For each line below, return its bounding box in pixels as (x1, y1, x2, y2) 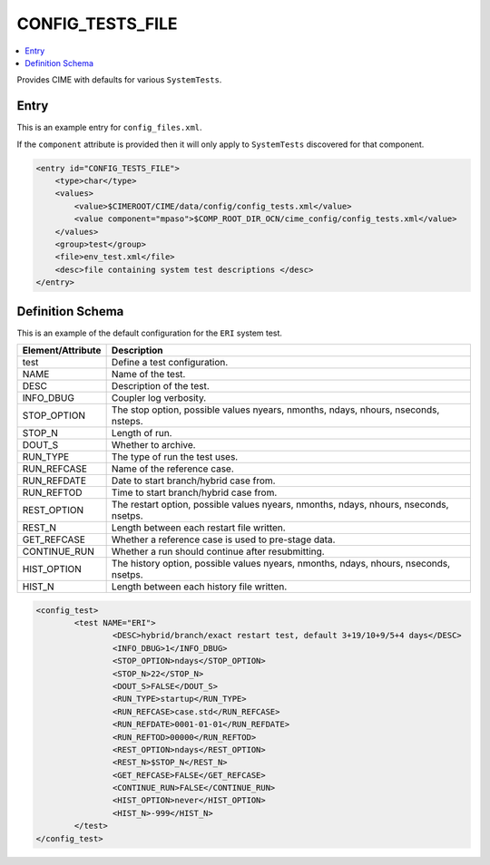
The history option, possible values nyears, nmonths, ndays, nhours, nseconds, (111, 558, 451, 570)
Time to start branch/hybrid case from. (111, 486, 278, 499)
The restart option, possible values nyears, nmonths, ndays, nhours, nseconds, (111, 499, 449, 511)
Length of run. (111, 427, 172, 440)
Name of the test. (111, 368, 186, 381)
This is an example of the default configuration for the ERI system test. (16, 327, 283, 338)
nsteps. (111, 415, 143, 428)
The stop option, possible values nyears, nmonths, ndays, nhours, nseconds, (111, 403, 440, 416)
